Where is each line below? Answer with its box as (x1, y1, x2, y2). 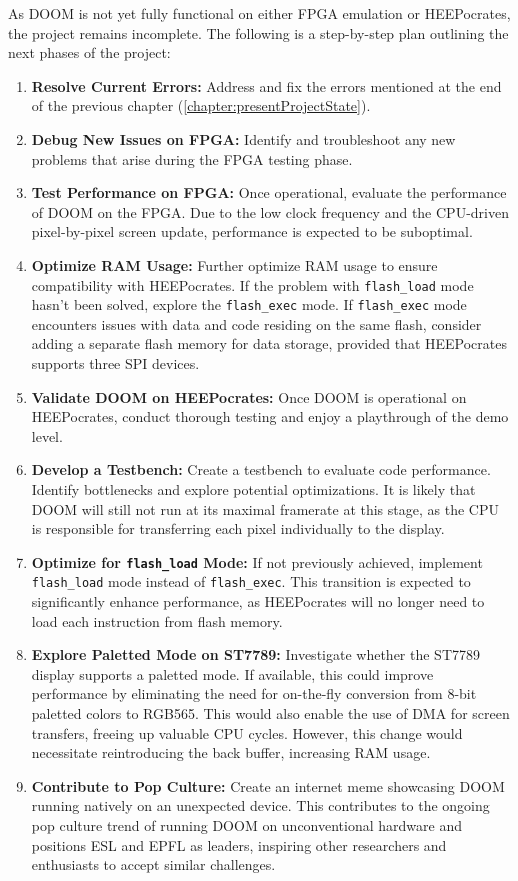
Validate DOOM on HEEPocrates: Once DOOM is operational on (31, 386, 467, 407)
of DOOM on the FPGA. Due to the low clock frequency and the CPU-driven (31, 201, 509, 222)
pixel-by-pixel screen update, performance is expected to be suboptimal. (31, 221, 473, 242)
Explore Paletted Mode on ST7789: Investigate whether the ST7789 (31, 644, 481, 665)
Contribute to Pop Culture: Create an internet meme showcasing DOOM (31, 775, 505, 796)
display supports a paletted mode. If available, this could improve (31, 663, 434, 684)
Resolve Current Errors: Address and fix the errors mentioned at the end (31, 75, 502, 96)
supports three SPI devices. (31, 353, 200, 374)
